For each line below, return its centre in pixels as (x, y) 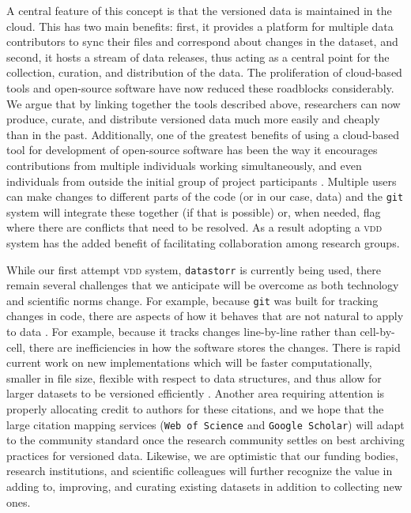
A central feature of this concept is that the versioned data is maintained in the (199, 10)
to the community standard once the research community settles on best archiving (205, 440)
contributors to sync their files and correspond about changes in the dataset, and (202, 41)
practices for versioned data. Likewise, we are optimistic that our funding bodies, (202, 455)
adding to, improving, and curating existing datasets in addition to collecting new (204, 487)
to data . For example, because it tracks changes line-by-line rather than (181, 332)
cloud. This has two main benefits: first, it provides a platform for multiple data (200, 26)
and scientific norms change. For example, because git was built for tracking (192, 300)
